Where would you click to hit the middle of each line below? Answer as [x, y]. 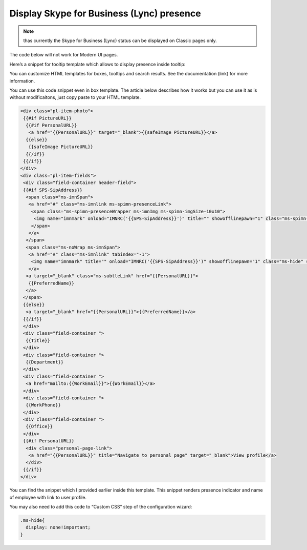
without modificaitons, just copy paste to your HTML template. [75, 97]
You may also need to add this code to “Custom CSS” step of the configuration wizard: [101, 506]
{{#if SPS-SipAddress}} [53, 190]
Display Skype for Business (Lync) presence [105, 13]
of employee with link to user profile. [48, 497]
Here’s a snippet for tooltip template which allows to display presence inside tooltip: [97, 64]
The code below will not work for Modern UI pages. [64, 55]
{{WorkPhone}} [43, 405]
